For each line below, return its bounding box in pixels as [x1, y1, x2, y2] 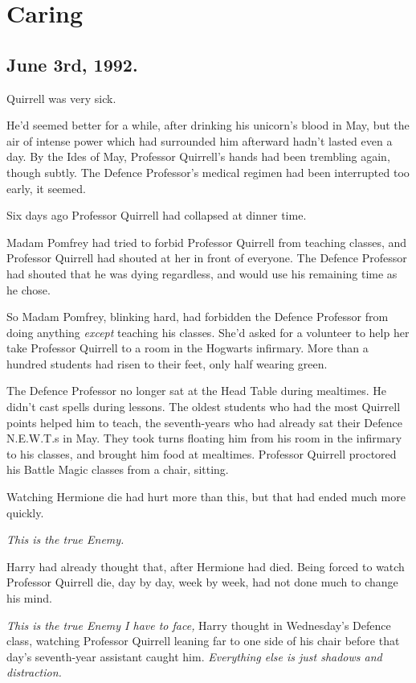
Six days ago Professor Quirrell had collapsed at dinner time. [6, 207, 307, 224]
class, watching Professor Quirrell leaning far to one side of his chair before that [6, 632, 400, 649]
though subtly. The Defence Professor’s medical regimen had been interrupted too [6, 163, 410, 180]
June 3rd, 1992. [6, 51, 138, 76]
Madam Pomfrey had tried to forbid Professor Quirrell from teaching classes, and [6, 233, 407, 250]
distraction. [6, 664, 62, 681]
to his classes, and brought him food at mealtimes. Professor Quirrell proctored [6, 445, 397, 462]
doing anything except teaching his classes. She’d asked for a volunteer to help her [6, 323, 410, 340]
